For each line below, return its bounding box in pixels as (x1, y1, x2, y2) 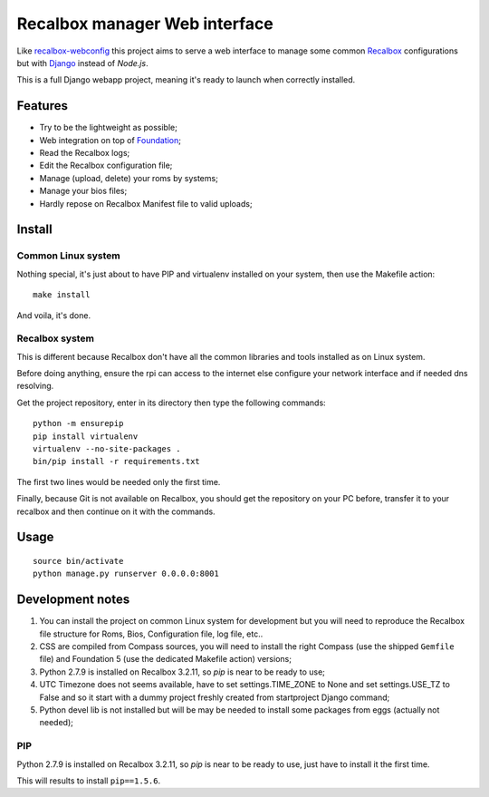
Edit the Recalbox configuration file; (39, 160, 173, 171)
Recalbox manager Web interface (16, 14, 273, 34)
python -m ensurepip (33, 418, 124, 429)
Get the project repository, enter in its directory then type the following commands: (16, 397, 326, 408)
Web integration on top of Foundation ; (39, 134, 181, 145)
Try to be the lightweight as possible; (39, 122, 178, 133)
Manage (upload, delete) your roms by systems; (39, 172, 219, 183)
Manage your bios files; (39, 186, 128, 197)
